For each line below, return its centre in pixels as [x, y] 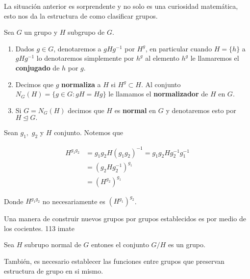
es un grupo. [187, 244]
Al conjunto [163, 84]
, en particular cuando [179, 48]
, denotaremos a [77, 48]
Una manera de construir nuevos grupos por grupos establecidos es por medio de [125, 219]
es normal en [135, 110]
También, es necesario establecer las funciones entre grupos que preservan [114, 261]
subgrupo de [86, 32]
